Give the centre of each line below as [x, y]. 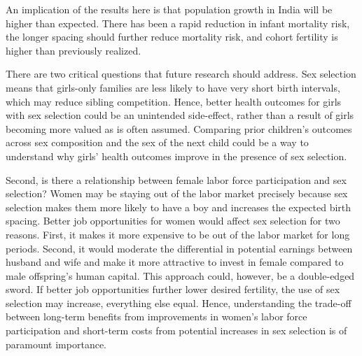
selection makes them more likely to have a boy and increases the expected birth [179, 207]
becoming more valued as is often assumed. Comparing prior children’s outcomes [179, 128]
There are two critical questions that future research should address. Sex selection [181, 74]
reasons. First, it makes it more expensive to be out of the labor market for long [178, 234]
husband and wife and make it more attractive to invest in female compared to [175, 262]
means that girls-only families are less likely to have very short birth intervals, [173, 87]
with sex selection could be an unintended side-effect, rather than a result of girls [180, 115]
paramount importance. [56, 344]
